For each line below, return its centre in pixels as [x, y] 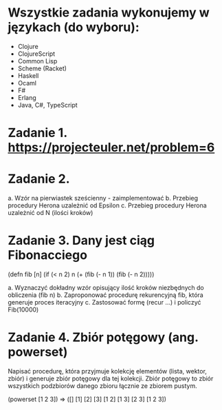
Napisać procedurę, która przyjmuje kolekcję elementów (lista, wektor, [107, 371]
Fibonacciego [48, 255]
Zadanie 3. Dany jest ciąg [81, 241]
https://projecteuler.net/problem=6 [111, 148]
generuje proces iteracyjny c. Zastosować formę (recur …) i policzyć [104, 302]
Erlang [27, 97]
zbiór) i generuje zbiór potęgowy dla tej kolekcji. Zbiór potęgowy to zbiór [111, 378]
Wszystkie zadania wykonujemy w [109, 13]
